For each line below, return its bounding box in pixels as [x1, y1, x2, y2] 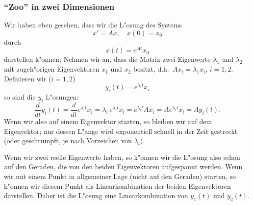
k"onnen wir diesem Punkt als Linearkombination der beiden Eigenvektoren [4, 180, 231, 191]
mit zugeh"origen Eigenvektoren [4, 64, 100, 74]
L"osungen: [46, 92, 79, 102]
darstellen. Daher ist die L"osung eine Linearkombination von [4, 190, 188, 201]
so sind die [4, 92, 36, 102]
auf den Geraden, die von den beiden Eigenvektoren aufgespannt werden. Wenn [4, 161, 243, 172]
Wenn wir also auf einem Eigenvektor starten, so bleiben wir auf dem [4, 116, 212, 126]
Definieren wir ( [4, 73, 51, 83]
